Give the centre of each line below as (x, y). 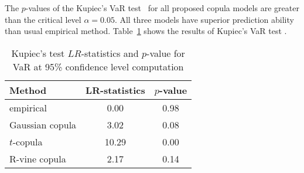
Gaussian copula (43, 124)
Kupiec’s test (38, 53)
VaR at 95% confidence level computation (98, 66)
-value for (166, 53)
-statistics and (110, 53)
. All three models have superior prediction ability (204, 19)
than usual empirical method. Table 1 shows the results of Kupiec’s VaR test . (146, 31)
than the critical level (43, 19)
